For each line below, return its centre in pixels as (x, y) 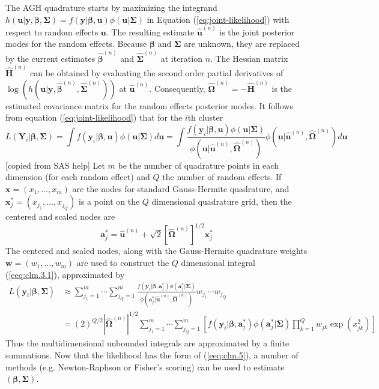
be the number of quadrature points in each (198, 165)
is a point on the (109, 201)
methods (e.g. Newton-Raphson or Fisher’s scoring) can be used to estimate (145, 366)
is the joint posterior (257, 32)
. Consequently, (177, 88)
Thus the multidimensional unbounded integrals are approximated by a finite (147, 343)
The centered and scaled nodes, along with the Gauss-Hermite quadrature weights (156, 251)
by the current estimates (50, 58)
